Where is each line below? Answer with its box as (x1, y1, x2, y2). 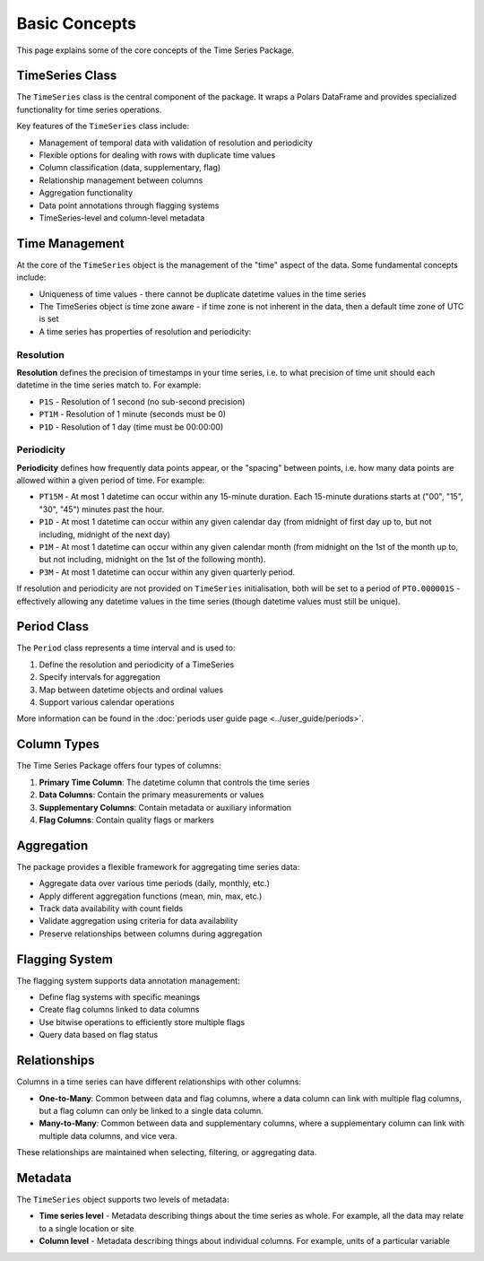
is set (39, 314, 59, 325)
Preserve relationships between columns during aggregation (39, 928, 263, 939)
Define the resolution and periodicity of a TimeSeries (39, 659, 235, 670)
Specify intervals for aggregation (39, 672, 160, 683)
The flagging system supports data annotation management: (16, 975, 241, 986)
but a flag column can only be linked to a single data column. (39, 1105, 264, 1116)
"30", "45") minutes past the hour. (39, 503, 165, 515)
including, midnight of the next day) (39, 529, 170, 540)
